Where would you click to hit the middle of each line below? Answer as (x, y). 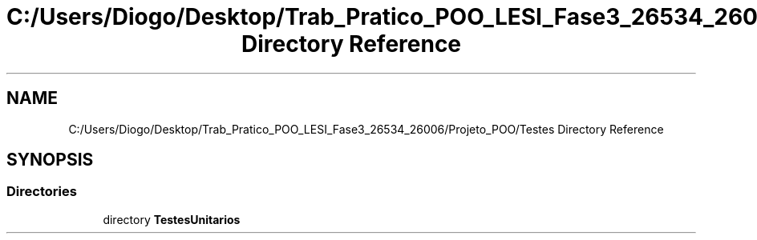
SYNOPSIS (50, 160)
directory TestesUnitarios (172, 219)
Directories (42, 192)
